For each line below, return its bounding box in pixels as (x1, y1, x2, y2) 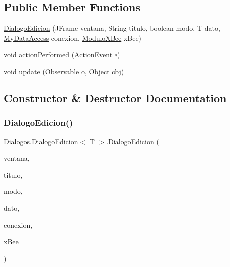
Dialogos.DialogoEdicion (4, 136, 78, 146)
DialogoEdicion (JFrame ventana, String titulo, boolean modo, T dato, (4, 23, 220, 33)
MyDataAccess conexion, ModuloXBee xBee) (4, 32, 142, 43)
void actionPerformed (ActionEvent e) (4, 49, 120, 60)
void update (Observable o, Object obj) (4, 66, 124, 76)
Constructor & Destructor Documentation (4, 90, 227, 105)
